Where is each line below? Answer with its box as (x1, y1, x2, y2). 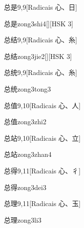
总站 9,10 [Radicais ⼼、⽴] (4, 133, 81, 143)
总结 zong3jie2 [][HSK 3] (4, 51, 72, 61)
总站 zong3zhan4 (4, 149, 52, 159)
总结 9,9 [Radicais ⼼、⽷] (4, 35, 77, 45)
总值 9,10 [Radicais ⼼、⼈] (4, 100, 81, 110)
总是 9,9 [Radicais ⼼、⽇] (4, 2, 77, 12)
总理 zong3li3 (4, 214, 42, 225)
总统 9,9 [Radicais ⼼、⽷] (4, 67, 77, 77)
